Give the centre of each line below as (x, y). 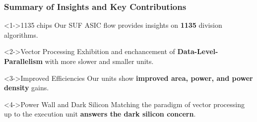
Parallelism (23, 61)
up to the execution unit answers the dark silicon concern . (100, 114)
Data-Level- (198, 51)
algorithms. (21, 34)
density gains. (27, 88)
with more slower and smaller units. (99, 61)
